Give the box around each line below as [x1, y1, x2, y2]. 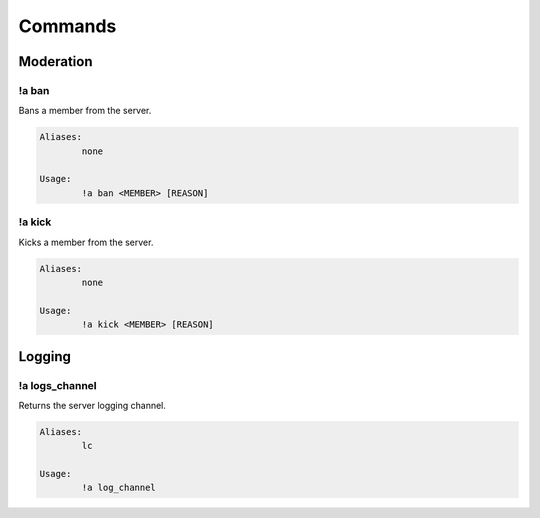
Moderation [18, 53, 93, 70]
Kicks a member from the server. [18, 236, 154, 248]
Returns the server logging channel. [18, 399, 167, 411]
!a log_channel [81, 482, 157, 494]
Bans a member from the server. [18, 105, 152, 117]
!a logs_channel [18, 378, 97, 392]
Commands [18, 15, 117, 37]
